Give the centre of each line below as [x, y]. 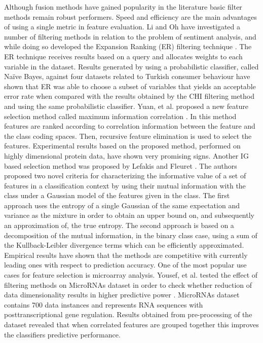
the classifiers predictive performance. [62, 334]
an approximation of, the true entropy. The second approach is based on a [119, 225]
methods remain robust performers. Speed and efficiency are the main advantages [130, 16]
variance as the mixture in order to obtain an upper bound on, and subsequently [129, 215]
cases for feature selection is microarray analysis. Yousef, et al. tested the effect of [131, 275]
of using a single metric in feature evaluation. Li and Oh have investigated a [122, 27]
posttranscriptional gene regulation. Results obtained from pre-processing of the [128, 314]
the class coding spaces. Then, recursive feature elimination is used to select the [128, 136]
